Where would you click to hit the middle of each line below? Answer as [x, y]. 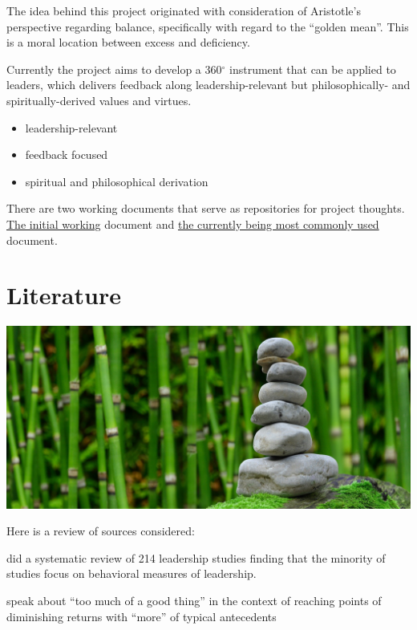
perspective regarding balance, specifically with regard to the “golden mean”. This [208, 26]
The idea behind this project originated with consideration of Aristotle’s [184, 10]
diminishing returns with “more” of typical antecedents [142, 616]
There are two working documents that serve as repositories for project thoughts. [206, 208]
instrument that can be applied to [313, 69]
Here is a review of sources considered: [101, 531]
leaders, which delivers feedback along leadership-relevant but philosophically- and [208, 85]
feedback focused [67, 154]
